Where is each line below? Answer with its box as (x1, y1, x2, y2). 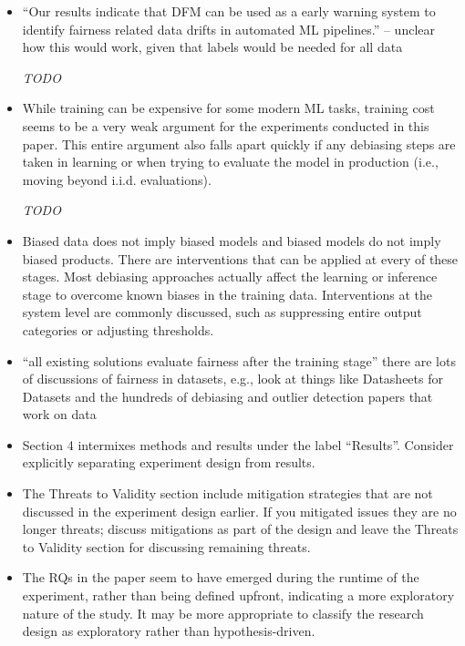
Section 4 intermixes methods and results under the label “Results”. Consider (22, 435, 454, 454)
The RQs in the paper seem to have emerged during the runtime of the (22, 568, 419, 587)
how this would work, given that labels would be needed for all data (22, 37, 403, 56)
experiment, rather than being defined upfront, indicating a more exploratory (22, 586, 455, 605)
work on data (22, 405, 97, 424)
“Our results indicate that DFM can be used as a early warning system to (22, 2, 436, 20)
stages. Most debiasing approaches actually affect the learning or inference (22, 267, 438, 286)
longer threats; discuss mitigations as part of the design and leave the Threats (22, 519, 459, 538)
